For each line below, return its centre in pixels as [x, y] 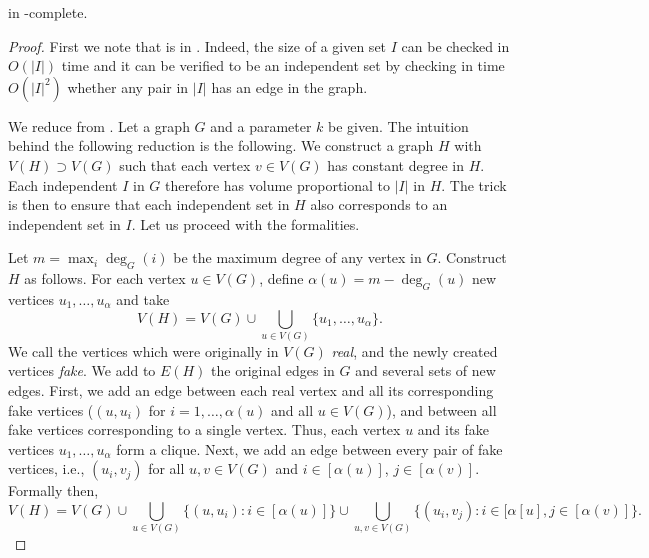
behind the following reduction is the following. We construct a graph [221, 145]
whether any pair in [128, 86]
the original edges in [273, 370]
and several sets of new [425, 370]
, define [281, 278]
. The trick [474, 184]
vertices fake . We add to [82, 370]
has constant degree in [395, 164]
